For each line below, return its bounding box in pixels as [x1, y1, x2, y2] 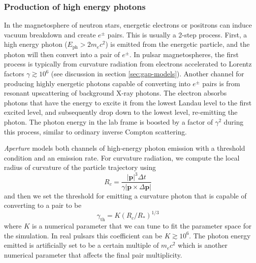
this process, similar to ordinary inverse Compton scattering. [4, 126, 187, 136]
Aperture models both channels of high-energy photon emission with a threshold [4, 143, 245, 153]
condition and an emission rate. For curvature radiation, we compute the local [4, 152, 240, 163]
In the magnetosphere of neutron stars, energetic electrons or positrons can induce [4, 20, 252, 30]
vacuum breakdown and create [4, 29, 96, 39]
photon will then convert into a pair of [4, 49, 120, 59]
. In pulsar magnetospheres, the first [129, 49, 239, 59]
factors [4, 68, 24, 79]
